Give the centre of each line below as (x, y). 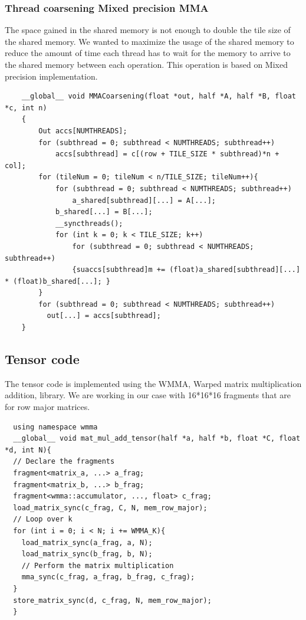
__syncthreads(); (89, 223)
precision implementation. (51, 76)
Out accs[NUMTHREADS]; (83, 131)
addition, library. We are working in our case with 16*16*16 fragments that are (148, 395)
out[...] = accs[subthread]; (104, 316)
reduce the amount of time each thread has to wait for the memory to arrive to (148, 53)
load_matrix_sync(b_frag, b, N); (87, 554)
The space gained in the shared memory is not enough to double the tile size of (148, 30)
